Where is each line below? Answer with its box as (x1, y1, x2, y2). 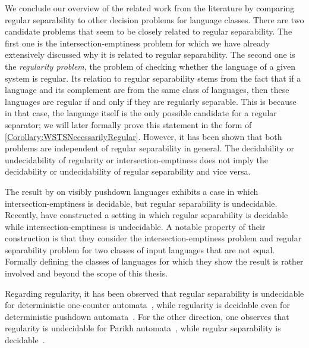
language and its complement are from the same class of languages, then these (5, 83, 289, 96)
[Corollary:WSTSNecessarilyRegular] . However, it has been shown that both (5, 130, 282, 142)
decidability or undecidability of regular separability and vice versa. (5, 165, 251, 178)
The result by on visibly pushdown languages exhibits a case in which (5, 185, 258, 197)
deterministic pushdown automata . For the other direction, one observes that (5, 310, 289, 322)
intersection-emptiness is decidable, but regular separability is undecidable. (5, 197, 278, 209)
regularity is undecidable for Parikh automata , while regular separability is (5, 322, 281, 334)
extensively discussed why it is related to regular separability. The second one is (5, 48, 295, 61)
